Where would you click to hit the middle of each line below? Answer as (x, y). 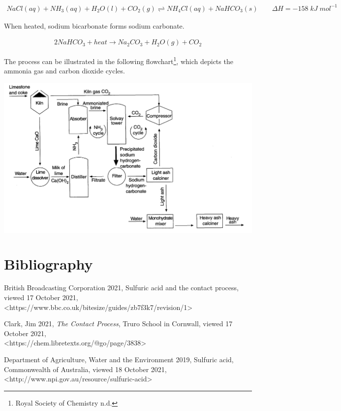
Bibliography (48, 264)
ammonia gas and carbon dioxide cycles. (64, 71)
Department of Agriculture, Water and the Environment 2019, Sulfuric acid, (119, 359)
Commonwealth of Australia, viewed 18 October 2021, (85, 369)
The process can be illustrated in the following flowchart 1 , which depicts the (119, 60)
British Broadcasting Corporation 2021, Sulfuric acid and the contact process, (121, 288)
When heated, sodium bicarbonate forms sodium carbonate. (94, 25)
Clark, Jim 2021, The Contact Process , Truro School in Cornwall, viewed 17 (118, 324)
